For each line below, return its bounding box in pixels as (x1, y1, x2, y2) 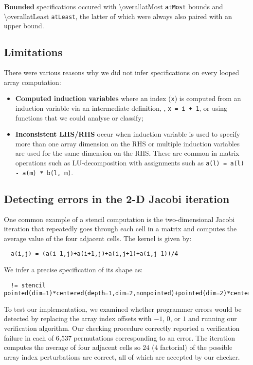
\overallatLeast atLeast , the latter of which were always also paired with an (4, 11, 232, 21)
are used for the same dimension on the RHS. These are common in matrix (15, 148, 239, 158)
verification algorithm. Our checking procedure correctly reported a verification (4, 323, 240, 333)
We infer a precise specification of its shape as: (4, 264, 143, 274)
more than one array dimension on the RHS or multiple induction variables (15, 138, 240, 148)
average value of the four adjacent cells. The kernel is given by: (4, 233, 192, 243)
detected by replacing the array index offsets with (4, 313, 152, 324)
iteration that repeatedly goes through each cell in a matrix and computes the (4, 223, 237, 234)
